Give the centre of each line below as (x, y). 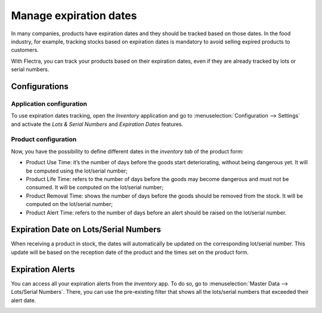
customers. (25, 50)
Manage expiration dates (74, 16)
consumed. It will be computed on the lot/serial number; (95, 188)
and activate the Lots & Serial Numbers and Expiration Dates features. (97, 124)
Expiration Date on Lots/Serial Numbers (86, 230)
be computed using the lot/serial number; (77, 171)
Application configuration (49, 103)
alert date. (24, 300)
